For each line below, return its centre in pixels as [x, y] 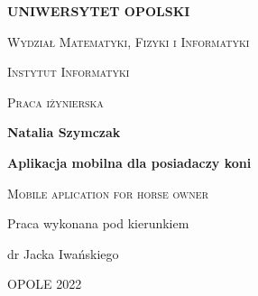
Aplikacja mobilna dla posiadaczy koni [129, 162]
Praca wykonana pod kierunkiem [98, 223]
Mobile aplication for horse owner [108, 193]
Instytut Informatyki [69, 72]
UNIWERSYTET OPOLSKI [99, 11]
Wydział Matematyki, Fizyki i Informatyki [129, 41]
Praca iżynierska [55, 102]
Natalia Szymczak [64, 132]
